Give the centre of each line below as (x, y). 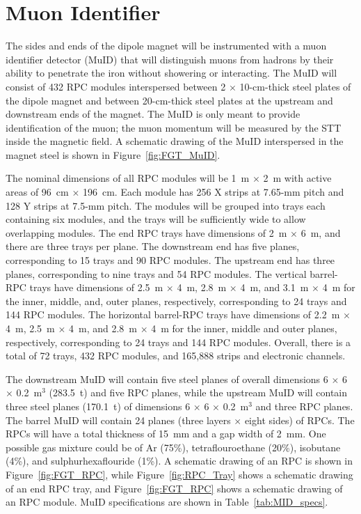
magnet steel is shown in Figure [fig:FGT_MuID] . (113, 154)
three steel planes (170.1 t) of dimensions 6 (98, 406)
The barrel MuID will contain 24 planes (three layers (118, 420)
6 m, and (321, 232)
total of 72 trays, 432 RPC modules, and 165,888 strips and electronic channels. (176, 356)
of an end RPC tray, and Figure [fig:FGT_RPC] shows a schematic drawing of (174, 488)
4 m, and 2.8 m (103, 328)
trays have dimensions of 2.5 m (96, 287)
